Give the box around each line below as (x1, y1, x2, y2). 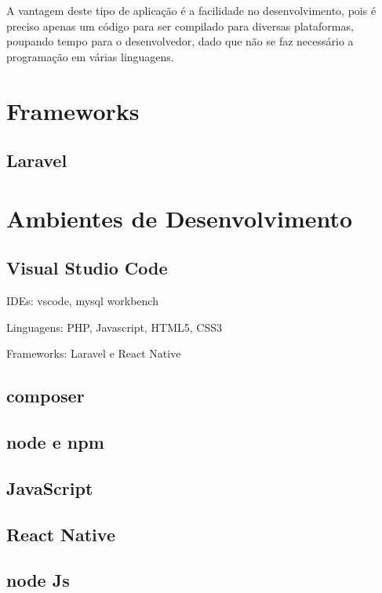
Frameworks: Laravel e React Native (6, 345, 181, 362)
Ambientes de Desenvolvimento (6, 202, 353, 234)
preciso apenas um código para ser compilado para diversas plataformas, (6, 17, 354, 34)
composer (6, 384, 85, 408)
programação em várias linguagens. (6, 48, 174, 64)
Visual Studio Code (6, 256, 168, 280)
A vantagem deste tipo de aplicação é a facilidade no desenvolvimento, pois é (6, 2, 377, 18)
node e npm (6, 430, 104, 454)
